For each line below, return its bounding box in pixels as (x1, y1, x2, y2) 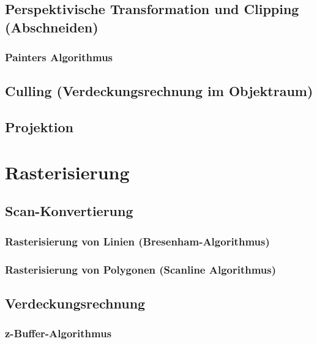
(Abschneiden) (5, 17, 99, 36)
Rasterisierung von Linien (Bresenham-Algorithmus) (5, 233, 270, 249)
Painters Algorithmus (5, 50, 113, 65)
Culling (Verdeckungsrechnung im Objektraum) (5, 81, 313, 100)
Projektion (5, 118, 73, 136)
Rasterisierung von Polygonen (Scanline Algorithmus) (5, 261, 277, 277)
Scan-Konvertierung (5, 201, 133, 220)
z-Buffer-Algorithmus (5, 326, 112, 341)
